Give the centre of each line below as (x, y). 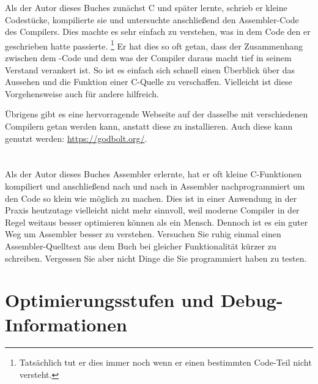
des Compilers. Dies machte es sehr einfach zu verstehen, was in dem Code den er (158, 31)
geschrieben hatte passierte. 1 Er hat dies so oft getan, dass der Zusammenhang (154, 45)
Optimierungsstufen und (109, 300)
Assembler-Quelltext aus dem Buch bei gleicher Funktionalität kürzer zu (141, 246)
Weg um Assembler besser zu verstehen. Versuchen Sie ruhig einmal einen (143, 234)
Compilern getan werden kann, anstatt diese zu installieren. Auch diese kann (149, 126)
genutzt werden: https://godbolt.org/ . (76, 138)
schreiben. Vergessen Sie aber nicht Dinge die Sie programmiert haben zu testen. (156, 258)
